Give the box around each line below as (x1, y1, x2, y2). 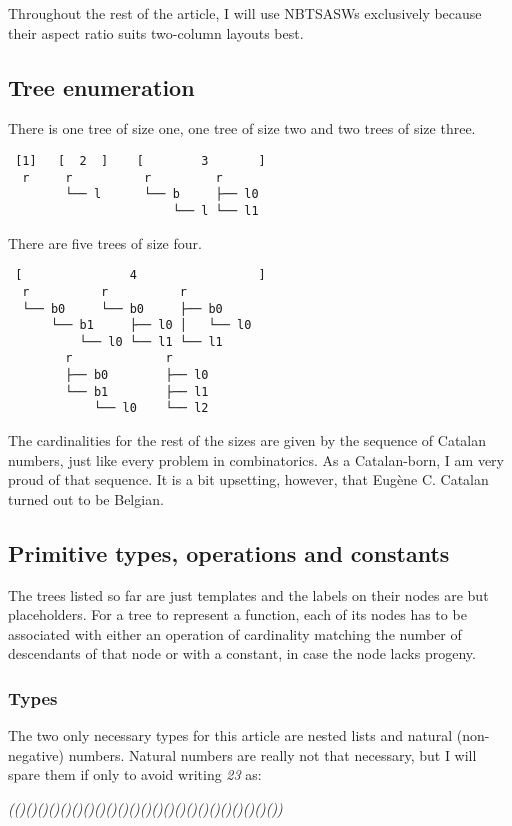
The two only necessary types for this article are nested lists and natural (8, 725, 453, 746)
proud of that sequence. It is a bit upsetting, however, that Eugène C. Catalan (8, 469, 489, 490)
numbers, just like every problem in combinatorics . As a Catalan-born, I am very (8, 449, 504, 470)
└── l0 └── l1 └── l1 (79, 334, 223, 349)
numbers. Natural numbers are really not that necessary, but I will (68, 744, 477, 765)
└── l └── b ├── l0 (65, 187, 259, 202)
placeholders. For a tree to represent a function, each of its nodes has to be (8, 604, 467, 625)
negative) (8, 744, 64, 765)
